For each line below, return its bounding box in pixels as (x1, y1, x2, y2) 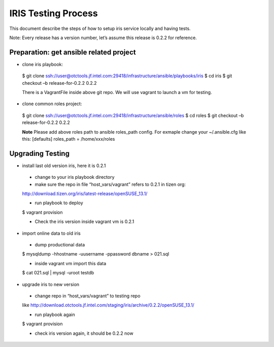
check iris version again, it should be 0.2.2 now (35, 330, 134, 336)
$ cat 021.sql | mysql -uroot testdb (22, 270, 94, 276)
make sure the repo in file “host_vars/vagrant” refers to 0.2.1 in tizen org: (35, 181, 186, 187)
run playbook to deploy (35, 200, 83, 206)
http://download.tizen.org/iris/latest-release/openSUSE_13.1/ (22, 191, 148, 197)
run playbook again (35, 311, 76, 318)
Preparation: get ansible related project (9, 48, 136, 56)
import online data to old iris (22, 230, 81, 236)
